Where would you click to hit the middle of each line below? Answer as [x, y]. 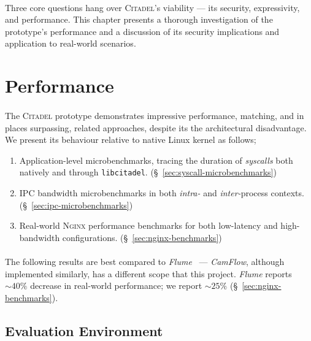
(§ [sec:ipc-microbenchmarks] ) [76, 205]
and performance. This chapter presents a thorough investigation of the [139, 19]
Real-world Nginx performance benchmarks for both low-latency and [148, 225]
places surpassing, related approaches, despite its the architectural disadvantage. [156, 127]
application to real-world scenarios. [71, 43]
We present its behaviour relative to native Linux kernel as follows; [131, 140]
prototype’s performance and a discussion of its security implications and [142, 31]
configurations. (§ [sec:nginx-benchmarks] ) [142, 237]
